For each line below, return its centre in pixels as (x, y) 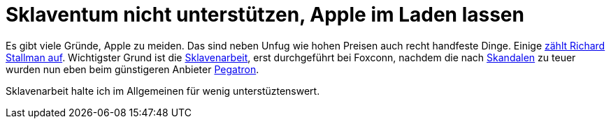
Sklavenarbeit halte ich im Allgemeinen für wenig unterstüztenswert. (163, 91)
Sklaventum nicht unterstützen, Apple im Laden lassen (265, 15)
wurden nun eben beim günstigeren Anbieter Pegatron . (132, 69)
